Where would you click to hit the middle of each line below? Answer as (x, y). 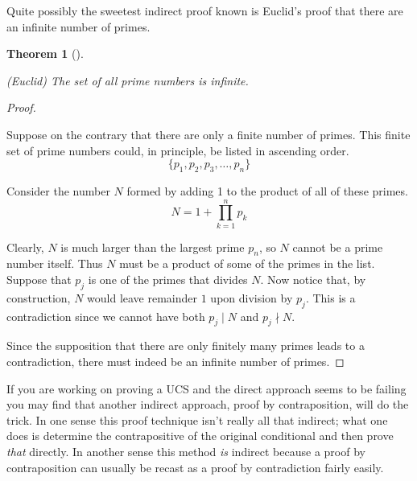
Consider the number (58, 190)
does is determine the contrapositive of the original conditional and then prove (200, 436)
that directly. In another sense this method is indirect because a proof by (186, 452)
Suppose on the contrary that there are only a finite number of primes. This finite (208, 134)
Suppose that (39, 280)
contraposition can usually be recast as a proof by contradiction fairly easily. (195, 467)
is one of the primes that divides (168, 280)
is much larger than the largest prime (153, 247)
